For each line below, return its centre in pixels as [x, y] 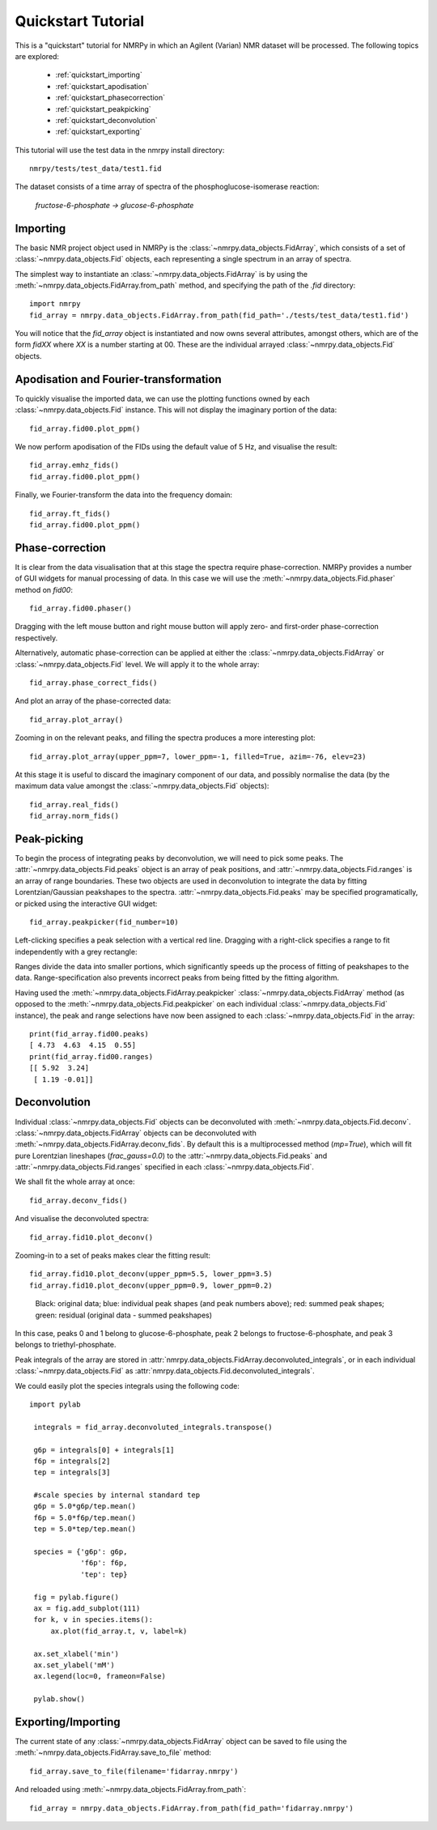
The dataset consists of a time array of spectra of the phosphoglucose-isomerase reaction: [167, 187]
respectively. [36, 638]
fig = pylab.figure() [76, 1597]
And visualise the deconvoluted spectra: [82, 1219]
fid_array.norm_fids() [74, 816]
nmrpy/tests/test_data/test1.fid [95, 169]
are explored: [37, 56]
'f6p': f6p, [104, 1563]
